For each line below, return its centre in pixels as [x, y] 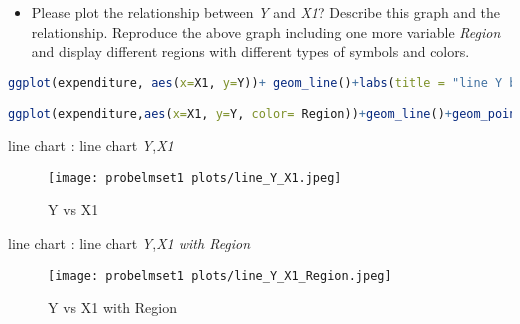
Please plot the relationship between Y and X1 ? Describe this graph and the [266, 12]
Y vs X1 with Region [112, 307]
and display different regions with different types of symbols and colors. [250, 51]
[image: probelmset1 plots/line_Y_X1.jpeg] [195, 177]
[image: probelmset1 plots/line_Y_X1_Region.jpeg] [220, 275]
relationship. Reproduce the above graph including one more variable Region [266, 31]
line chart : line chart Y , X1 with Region [129, 243]
